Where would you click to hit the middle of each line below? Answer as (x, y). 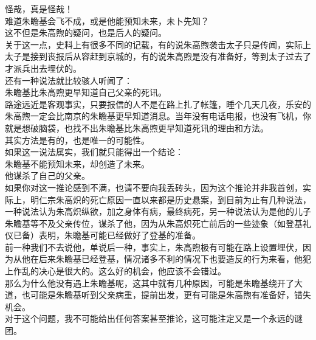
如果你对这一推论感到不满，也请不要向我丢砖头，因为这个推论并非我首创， (154, 187)
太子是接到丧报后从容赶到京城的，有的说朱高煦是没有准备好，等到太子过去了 (158, 56)
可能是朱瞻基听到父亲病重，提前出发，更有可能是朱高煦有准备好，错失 (170, 295)
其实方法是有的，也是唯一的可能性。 (77, 140)
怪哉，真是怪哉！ (39, 9)
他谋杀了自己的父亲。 (47, 175)
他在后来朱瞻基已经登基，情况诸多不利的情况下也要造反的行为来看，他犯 (166, 259)
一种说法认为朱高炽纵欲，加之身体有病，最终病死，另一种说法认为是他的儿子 (158, 211)
